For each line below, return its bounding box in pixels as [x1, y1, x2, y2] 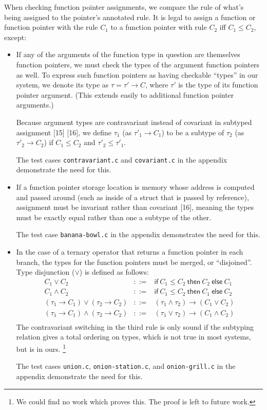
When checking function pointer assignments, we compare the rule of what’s [4, 2, 244, 12]
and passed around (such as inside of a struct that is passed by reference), [16, 191, 249, 202]
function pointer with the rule [4, 22, 98, 32]
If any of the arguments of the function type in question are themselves [16, 49, 240, 60]
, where [145, 79, 168, 90]
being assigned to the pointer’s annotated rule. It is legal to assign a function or [4, 11, 256, 22]
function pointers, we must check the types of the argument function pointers [16, 59, 260, 69]
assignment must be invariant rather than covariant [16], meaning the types [16, 202, 254, 212]
